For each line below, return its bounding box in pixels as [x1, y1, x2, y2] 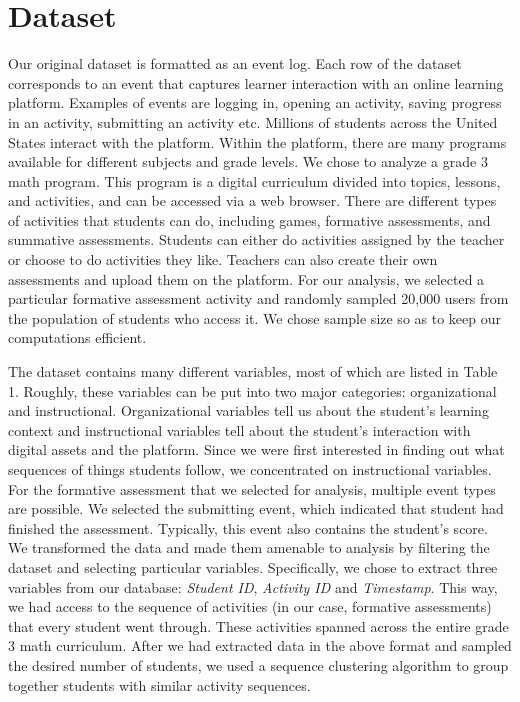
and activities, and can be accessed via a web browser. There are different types [8, 190, 497, 211]
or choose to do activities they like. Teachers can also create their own [8, 249, 438, 270]
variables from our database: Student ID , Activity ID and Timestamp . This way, [8, 576, 498, 597]
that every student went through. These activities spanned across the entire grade [8, 615, 509, 636]
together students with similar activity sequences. [8, 674, 311, 695]
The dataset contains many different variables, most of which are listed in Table [8, 361, 498, 382]
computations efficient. [8, 327, 147, 348]
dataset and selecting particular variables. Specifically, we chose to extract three [8, 556, 498, 577]
